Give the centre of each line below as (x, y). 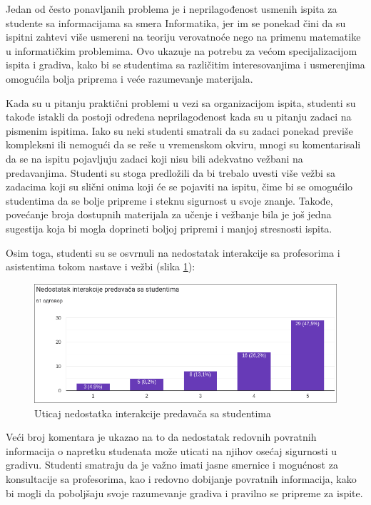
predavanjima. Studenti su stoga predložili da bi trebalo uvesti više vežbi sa (171, 172)
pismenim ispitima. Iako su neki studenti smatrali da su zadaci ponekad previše (179, 130)
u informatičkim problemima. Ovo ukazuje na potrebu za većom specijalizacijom (182, 50)
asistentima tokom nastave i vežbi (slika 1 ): (101, 266)
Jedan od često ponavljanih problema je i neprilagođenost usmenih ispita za (172, 9)
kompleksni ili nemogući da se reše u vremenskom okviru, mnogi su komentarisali (183, 144)
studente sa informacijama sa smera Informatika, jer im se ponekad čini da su (176, 22)
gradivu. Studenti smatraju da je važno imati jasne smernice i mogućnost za (172, 465)
